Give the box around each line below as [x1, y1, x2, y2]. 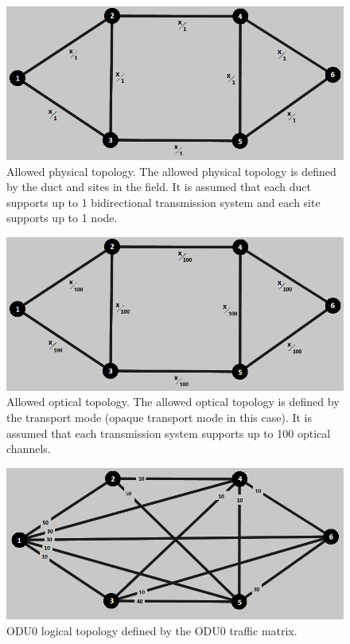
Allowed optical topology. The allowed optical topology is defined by [6, 393, 340, 410]
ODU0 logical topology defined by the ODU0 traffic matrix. [6, 623, 297, 639]
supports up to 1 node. [6, 209, 118, 226]
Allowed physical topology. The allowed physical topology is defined [6, 162, 336, 179]
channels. [6, 440, 51, 457]
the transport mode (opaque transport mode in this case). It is [6, 409, 312, 426]
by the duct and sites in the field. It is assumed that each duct [6, 178, 312, 195]
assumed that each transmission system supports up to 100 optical [6, 424, 331, 441]
